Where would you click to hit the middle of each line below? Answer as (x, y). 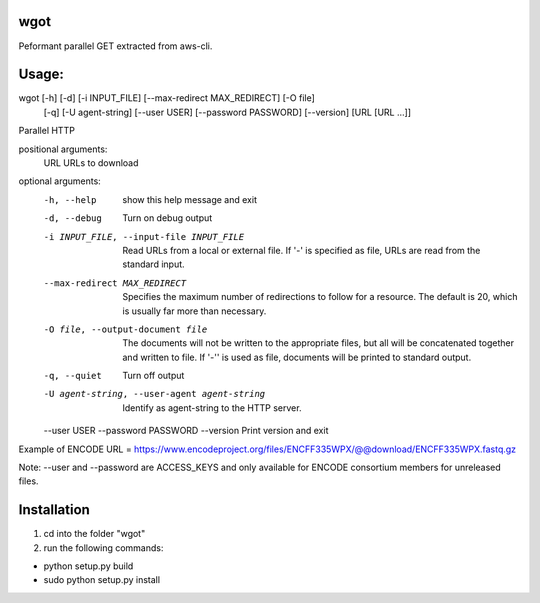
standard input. (153, 264)
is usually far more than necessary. (194, 311)
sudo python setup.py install (101, 580)
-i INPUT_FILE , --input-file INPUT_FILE (144, 236)
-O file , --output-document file (125, 329)
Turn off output (153, 376)
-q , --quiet (72, 376)
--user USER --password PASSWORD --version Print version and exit (186, 431)
